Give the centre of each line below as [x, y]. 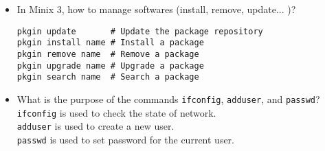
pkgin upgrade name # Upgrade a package [110, 66]
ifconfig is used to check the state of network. [116, 112]
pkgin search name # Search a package [108, 77]
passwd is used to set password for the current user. [125, 139]
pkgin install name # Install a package [110, 43]
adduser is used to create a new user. [96, 126]
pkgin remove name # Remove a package [108, 54]
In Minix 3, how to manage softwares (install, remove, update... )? [156, 9]
